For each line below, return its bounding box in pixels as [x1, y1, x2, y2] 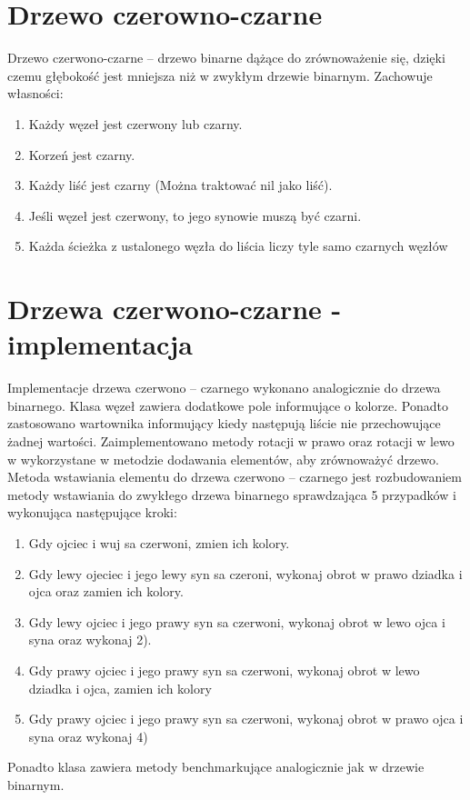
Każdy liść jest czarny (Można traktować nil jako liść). [28, 175, 333, 195]
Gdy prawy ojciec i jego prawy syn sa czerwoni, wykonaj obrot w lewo [28, 660, 420, 679]
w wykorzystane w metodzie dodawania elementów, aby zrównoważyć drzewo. [7, 449, 439, 468]
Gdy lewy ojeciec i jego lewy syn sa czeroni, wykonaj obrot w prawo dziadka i [28, 564, 463, 583]
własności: [7, 84, 64, 103]
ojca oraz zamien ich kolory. [28, 582, 184, 601]
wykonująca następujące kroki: [7, 503, 177, 522]
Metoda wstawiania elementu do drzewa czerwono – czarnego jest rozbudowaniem [7, 467, 462, 486]
